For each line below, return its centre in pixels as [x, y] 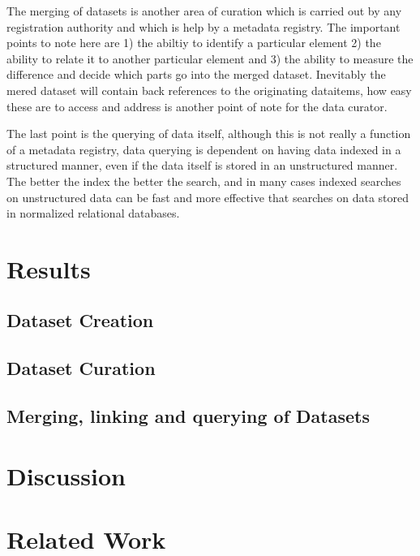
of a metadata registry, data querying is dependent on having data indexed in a [204, 149]
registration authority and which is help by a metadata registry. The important [204, 26]
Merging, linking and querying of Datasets [188, 416]
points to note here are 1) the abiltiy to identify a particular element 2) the [194, 43]
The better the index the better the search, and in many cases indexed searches [204, 181]
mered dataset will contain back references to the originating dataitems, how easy [209, 90]
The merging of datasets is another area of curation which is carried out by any [204, 11]
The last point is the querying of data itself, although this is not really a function [209, 134]
